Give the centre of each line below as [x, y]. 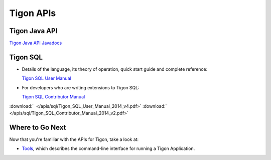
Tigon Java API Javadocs [36, 43]
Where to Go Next [38, 127]
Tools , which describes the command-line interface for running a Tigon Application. [108, 148]
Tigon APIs [33, 13]
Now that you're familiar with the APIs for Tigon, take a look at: [74, 139]
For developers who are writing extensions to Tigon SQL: [81, 87]
